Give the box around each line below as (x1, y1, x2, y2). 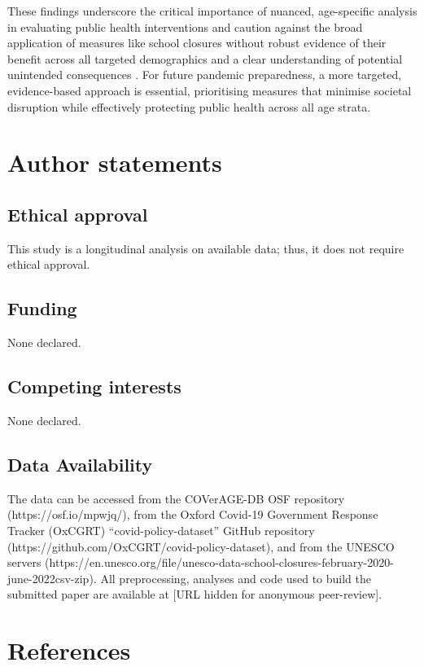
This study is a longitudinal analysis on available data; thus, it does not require (7, 239, 404, 257)
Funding (7, 296, 77, 321)
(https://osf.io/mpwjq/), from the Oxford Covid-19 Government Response (7, 506, 378, 523)
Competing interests (7, 374, 181, 399)
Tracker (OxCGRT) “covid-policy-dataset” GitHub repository (7, 521, 315, 538)
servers (7, 554, 42, 571)
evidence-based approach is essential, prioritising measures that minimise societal (7, 81, 412, 99)
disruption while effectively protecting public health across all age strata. (7, 98, 371, 115)
